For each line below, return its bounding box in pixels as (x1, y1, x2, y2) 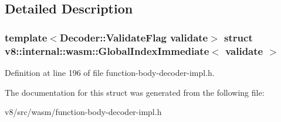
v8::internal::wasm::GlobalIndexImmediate (5, 43, 209, 58)
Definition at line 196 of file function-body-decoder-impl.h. (5, 66, 215, 78)
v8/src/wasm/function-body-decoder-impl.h (5, 106, 162, 118)
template (5, 30, 48, 44)
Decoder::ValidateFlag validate (59, 30, 208, 44)
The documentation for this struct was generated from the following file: (5, 86, 265, 98)
